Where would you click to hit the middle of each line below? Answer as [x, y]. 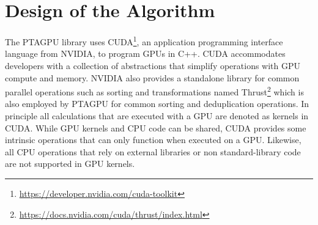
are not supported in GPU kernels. [70, 164]
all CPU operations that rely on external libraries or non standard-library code [153, 151]
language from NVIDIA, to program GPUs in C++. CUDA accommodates [145, 53]
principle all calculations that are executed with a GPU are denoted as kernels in [157, 116]
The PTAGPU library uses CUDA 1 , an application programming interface [144, 41]
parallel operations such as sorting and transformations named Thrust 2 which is [154, 91]
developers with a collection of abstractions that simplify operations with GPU [153, 65]
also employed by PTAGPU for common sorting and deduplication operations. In [157, 104]
